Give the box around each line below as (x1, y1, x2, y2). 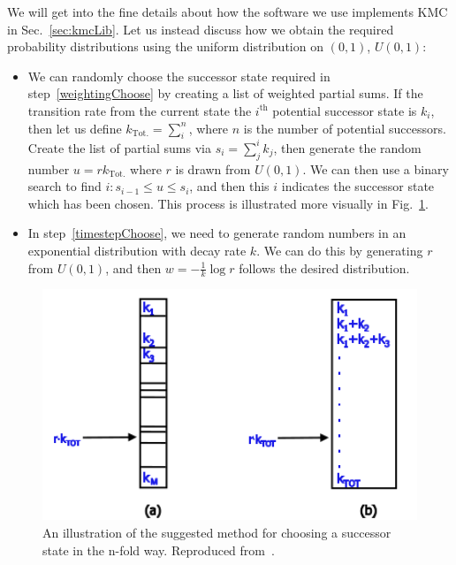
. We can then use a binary (302, 159, 449, 178)
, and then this (189, 177, 270, 195)
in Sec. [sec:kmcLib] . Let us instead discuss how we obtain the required (7, 19, 394, 38)
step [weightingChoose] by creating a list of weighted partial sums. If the (27, 84, 423, 103)
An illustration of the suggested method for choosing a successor (42, 523, 391, 541)
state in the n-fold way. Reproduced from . (42, 540, 275, 559)
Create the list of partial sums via (27, 138, 211, 157)
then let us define (27, 118, 122, 137)
